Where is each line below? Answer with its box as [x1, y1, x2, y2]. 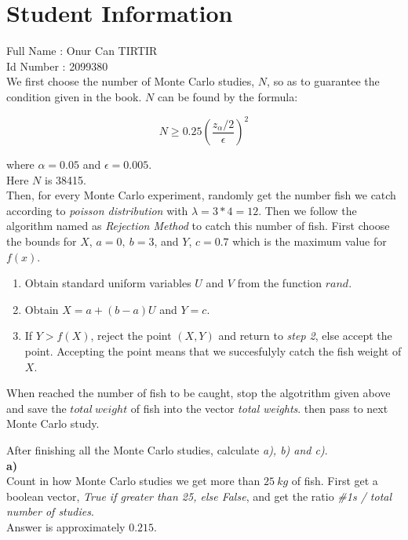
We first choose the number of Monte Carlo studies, [6, 73, 255, 89]
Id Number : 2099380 [6, 57, 108, 74]
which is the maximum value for [232, 232, 387, 249]
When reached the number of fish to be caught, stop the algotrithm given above [6, 385, 391, 401]
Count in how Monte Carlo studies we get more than [6, 472, 260, 489]
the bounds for [6, 232, 77, 249]
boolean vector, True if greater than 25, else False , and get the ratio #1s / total [6, 487, 392, 504]
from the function [237, 275, 322, 291]
